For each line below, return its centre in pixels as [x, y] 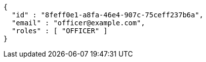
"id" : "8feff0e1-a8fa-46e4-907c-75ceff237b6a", [107, 15]
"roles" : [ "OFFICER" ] [60, 31]
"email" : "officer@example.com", [78, 23]
